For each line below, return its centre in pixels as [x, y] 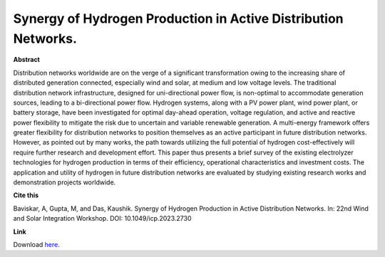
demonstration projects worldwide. [65, 182]
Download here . [36, 244]
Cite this [26, 195]
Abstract [27, 60]
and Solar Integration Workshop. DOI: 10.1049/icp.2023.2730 [102, 219]
